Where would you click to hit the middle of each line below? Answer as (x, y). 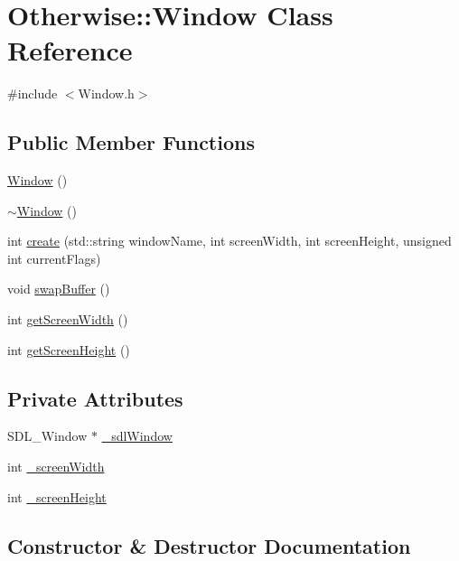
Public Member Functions (131, 142)
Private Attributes (95, 398)
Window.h (106, 93)
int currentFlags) (54, 258)
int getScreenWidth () (68, 319)
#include (33, 93)
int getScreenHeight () (69, 349)
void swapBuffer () (59, 289)
